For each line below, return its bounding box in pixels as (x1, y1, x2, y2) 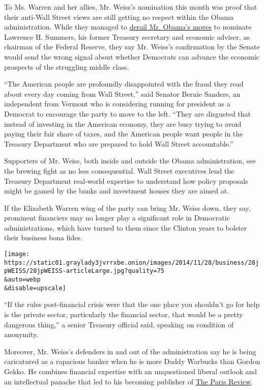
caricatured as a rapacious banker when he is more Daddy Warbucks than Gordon (4, 356, 260, 367)
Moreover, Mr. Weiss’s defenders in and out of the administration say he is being (4, 346, 256, 356)
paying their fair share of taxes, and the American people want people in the (4, 128, 243, 139)
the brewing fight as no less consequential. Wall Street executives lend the (4, 165, 234, 176)
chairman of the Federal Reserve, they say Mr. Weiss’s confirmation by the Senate (4, 41, 260, 52)
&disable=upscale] (4, 284, 66, 292)
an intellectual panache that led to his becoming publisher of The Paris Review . (4, 376, 253, 386)
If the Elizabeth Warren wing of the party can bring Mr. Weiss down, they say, (4, 202, 251, 213)
